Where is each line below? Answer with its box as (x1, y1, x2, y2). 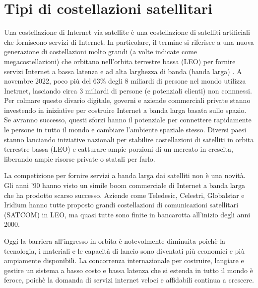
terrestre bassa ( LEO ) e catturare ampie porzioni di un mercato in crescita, (4, 144, 233, 154)
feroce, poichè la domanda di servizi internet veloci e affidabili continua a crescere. (4, 275, 254, 285)
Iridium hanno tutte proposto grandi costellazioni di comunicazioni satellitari (4, 199, 239, 210)
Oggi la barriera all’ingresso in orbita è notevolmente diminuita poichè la (4, 236, 226, 246)
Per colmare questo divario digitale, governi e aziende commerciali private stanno (4, 95, 251, 105)
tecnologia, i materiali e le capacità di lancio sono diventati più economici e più (4, 245, 245, 256)
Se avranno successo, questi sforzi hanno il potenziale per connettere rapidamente (4, 114, 252, 125)
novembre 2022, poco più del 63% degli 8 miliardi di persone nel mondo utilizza (4, 76, 246, 86)
